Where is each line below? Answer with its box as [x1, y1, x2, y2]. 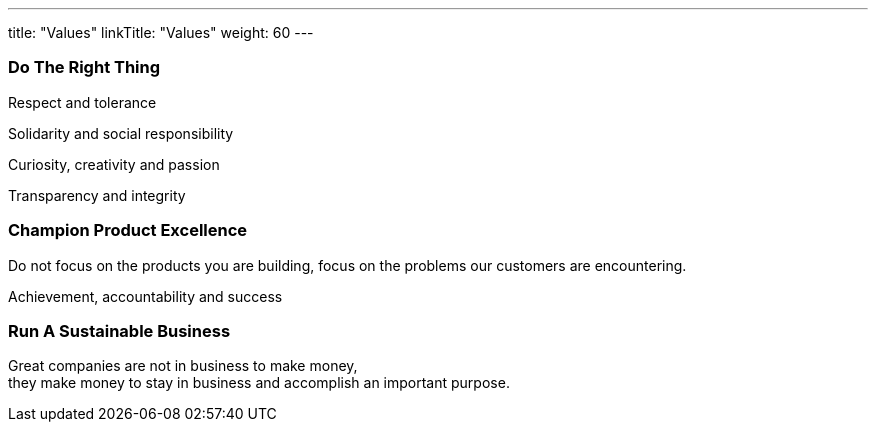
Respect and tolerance [8, 93, 157, 111]
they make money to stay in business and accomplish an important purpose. [8, 374, 510, 392]
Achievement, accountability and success [8, 287, 283, 305]
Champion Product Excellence [8, 220, 248, 241]
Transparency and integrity [8, 186, 186, 204]
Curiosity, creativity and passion [8, 155, 220, 173]
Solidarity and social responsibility [8, 124, 234, 142]
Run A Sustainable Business [8, 320, 231, 341]
